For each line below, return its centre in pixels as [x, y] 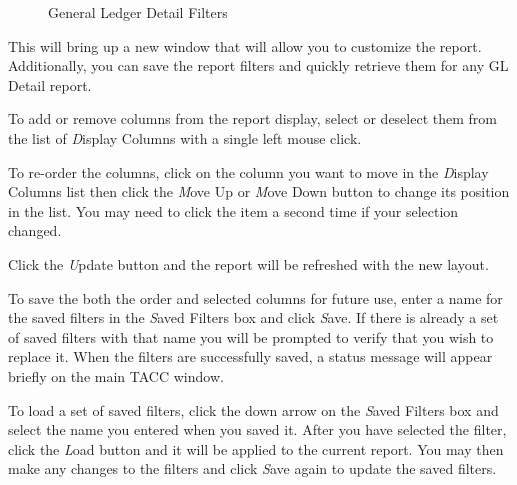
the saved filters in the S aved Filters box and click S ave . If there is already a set [253, 317]
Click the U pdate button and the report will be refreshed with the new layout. [248, 263]
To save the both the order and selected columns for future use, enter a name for [255, 297]
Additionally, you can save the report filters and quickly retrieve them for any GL [258, 65]
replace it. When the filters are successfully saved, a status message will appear [250, 356]
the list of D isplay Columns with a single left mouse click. [185, 137]
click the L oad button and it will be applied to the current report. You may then [256, 448]
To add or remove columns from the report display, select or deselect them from [252, 118]
